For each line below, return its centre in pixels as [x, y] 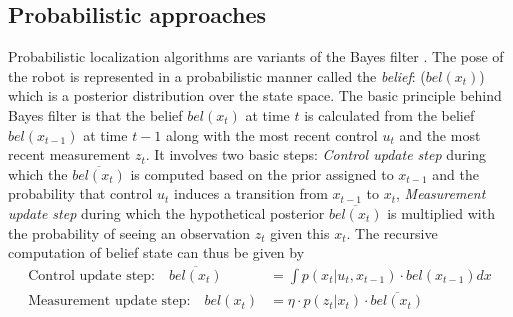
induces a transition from [251, 193]
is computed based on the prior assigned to [262, 173]
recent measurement [69, 154]
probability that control [80, 193]
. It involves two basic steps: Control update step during [315, 154]
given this [300, 232]
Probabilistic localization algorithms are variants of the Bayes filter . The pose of [256, 56]
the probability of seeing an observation [129, 232]
